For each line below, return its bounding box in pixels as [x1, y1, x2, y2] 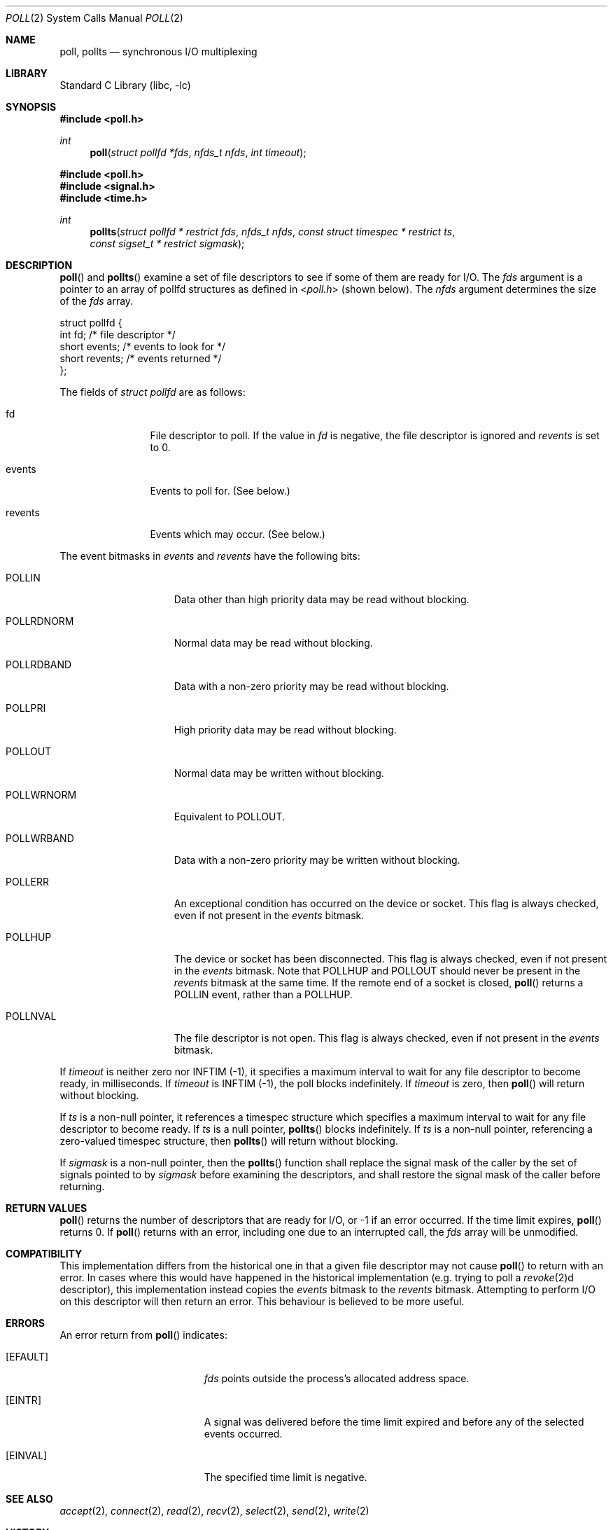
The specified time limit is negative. [204, 1471, 367, 1483]
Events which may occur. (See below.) [150, 528, 325, 540]
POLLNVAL [6, 1010, 57, 1022]
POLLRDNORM [6, 615, 74, 627]
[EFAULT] [6, 1351, 49, 1363]
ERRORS [6, 1317, 45, 1329]
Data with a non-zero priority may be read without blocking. [174, 680, 449, 692]
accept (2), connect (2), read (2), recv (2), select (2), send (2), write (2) [59, 1505, 369, 1517]
